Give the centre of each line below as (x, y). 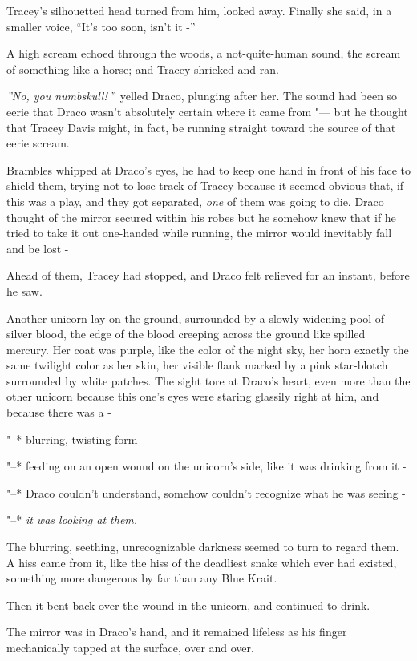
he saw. (24, 290)
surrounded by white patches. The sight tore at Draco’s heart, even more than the (208, 380)
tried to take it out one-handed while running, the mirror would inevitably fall (199, 233)
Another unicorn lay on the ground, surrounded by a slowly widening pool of (195, 318)
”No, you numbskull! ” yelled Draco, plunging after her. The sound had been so (202, 96)
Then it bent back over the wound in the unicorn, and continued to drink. (188, 605)
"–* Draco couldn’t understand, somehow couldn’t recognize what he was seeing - (206, 492)
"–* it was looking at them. (72, 520)
